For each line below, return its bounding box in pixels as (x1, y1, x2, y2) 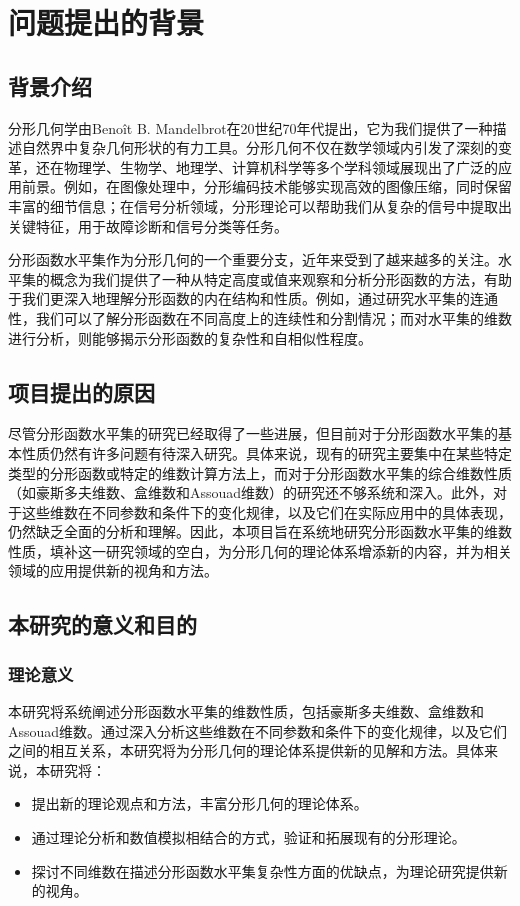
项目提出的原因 (8, 376, 155, 407)
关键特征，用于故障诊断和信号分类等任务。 (8, 215, 288, 236)
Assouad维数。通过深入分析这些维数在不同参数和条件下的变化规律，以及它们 (8, 720, 508, 741)
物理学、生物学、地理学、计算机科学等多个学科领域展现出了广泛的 (63, 156, 498, 177)
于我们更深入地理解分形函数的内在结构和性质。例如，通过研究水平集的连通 (8, 288, 498, 309)
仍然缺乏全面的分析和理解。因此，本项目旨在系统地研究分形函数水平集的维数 (8, 521, 512, 542)
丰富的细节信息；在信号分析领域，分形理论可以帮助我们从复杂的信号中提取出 (8, 195, 512, 216)
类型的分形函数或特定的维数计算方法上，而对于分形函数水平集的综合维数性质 (8, 462, 512, 483)
